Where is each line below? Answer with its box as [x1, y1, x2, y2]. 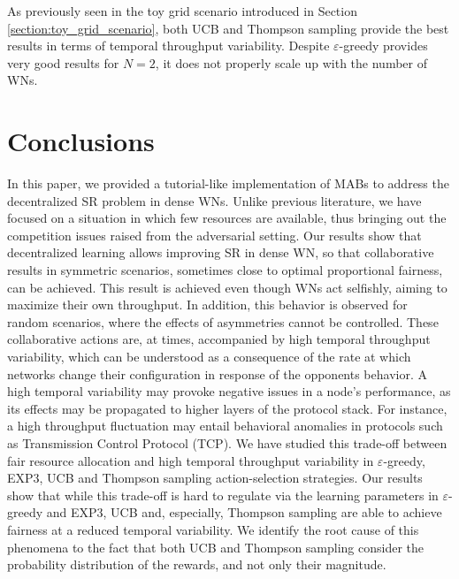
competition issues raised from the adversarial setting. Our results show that [7, 225, 422, 244]
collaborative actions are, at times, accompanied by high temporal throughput [7, 330, 431, 348]
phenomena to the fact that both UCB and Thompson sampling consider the [7, 537, 425, 556]
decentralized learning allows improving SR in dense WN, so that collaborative [7, 243, 434, 262]
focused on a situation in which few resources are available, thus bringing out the [7, 209, 447, 227]
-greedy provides [339, 36, 428, 55]
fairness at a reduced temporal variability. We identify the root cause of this [7, 520, 419, 538]
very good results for [7, 53, 119, 72]
